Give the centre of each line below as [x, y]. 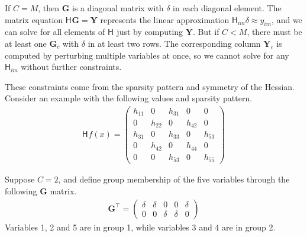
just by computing [150, 32]
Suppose [20, 179]
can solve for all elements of [55, 32]
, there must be [274, 32]
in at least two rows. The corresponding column [174, 43]
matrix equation [34, 19]
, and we [287, 19]
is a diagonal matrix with [118, 8]
